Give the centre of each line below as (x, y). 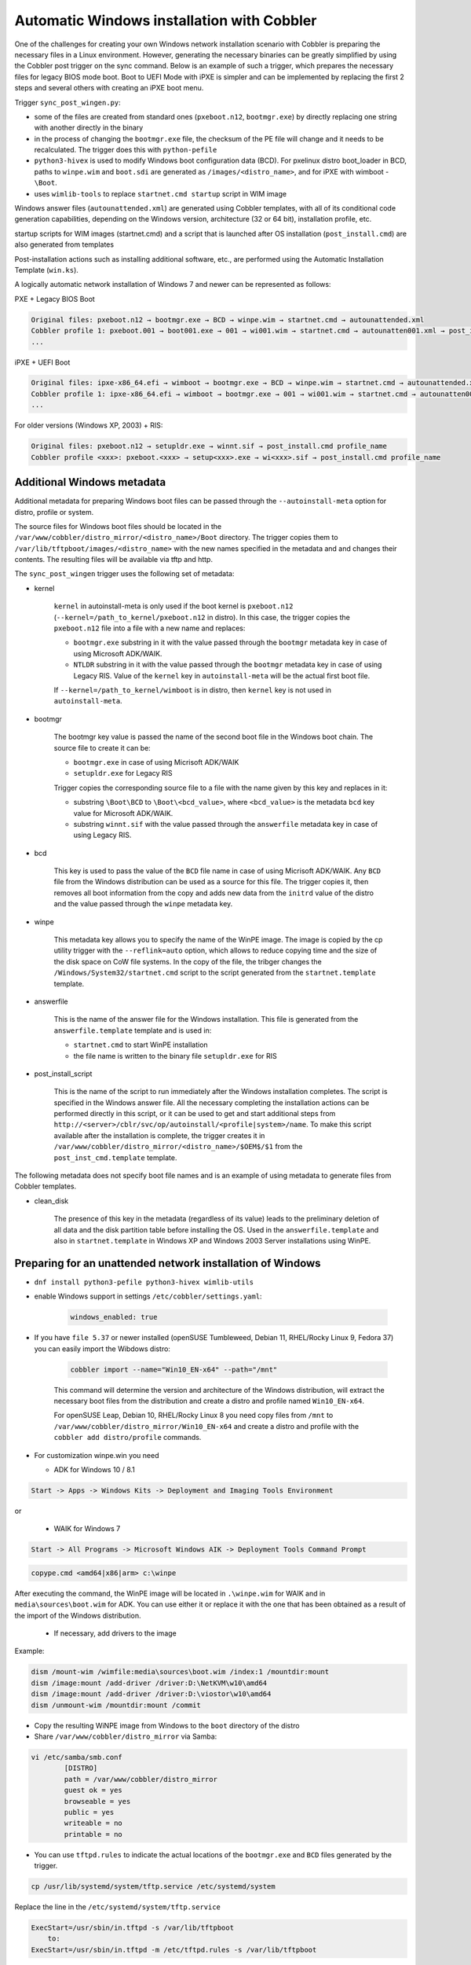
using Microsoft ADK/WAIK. (118, 653)
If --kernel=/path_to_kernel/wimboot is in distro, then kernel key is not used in (192, 690)
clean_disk (51, 1201)
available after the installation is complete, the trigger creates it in (159, 1135)
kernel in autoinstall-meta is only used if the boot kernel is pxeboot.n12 (173, 606)
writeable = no (93, 1823)
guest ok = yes (93, 1791)
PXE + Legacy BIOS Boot (55, 299)
